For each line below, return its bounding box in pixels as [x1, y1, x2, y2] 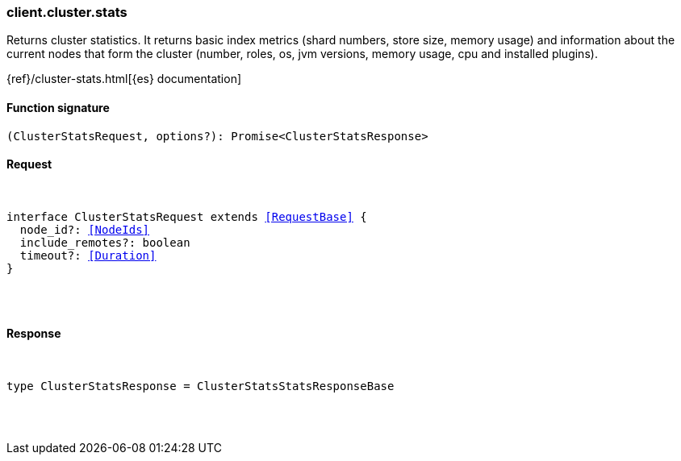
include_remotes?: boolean [19, 235, 190, 249]
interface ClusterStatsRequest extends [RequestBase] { [6, 210, 367, 223]
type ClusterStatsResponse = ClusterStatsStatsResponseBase [6, 380, 395, 393]
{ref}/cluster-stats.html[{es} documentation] [6, 72, 242, 86]
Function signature [6, 100, 110, 114]
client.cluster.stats [6, 4, 127, 20]
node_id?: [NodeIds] [19, 222, 150, 236]
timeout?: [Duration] [19, 248, 157, 262]
